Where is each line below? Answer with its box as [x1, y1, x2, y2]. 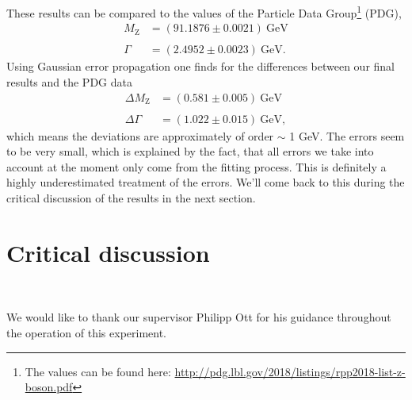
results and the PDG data [6, 73, 132, 90]
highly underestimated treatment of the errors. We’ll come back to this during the [6, 174, 405, 190]
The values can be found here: [25, 363, 171, 379]
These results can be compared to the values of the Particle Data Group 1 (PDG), [6, 2, 402, 21]
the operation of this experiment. [6, 324, 167, 340]
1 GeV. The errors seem [289, 127, 405, 144]
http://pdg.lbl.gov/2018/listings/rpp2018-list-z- [174, 363, 406, 379]
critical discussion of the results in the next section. [6, 190, 256, 206]
